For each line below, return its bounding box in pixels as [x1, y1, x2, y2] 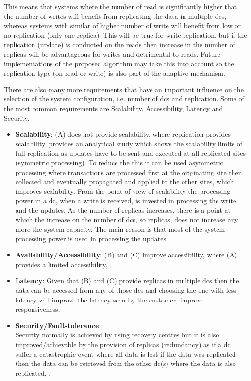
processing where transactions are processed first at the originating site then [15, 167, 242, 177]
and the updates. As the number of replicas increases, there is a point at [15, 205, 231, 215]
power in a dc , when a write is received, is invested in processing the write [15, 195, 236, 206]
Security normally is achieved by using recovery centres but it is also [15, 330, 219, 340]
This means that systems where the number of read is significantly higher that [4, 1, 237, 11]
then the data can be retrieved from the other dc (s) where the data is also [15, 358, 236, 368]
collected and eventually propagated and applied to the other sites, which [15, 176, 234, 187]
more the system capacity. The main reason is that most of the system [15, 224, 225, 234]
